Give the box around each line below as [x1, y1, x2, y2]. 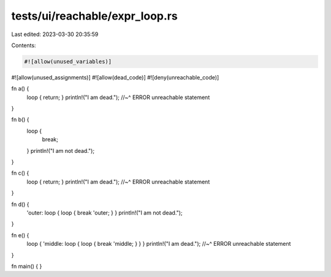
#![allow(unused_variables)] [24, 58, 112, 65]
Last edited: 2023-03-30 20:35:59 [11, 31, 99, 38]
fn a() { [11, 85, 29, 92]
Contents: [11, 42, 36, 49]
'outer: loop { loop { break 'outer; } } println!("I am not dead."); [26, 209, 183, 216]
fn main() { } [11, 262, 42, 270]
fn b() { [11, 116, 30, 124]
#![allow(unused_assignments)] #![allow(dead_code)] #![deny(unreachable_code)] [11, 73, 219, 81]
